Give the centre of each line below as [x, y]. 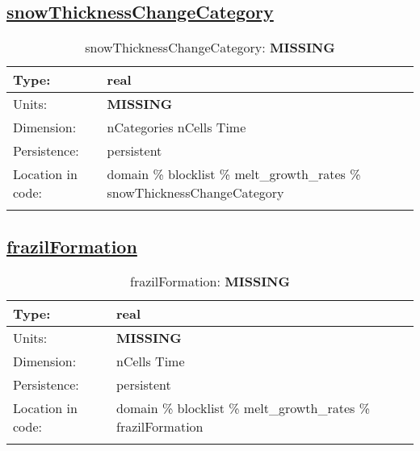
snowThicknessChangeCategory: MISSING [210, 48]
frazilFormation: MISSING [210, 282]
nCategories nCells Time [176, 127]
